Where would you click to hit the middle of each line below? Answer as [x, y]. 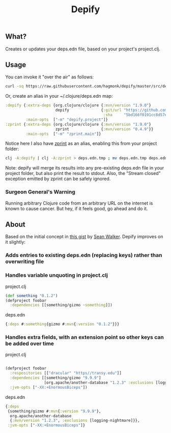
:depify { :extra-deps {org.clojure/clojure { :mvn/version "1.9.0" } [78, 105]
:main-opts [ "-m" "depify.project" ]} [67, 120]
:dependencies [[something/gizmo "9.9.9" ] [55, 378]
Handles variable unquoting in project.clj [57, 275]
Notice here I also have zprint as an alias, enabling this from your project [81, 143]
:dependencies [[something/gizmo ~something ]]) [61, 305]
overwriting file [25, 262]
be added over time [30, 343]
